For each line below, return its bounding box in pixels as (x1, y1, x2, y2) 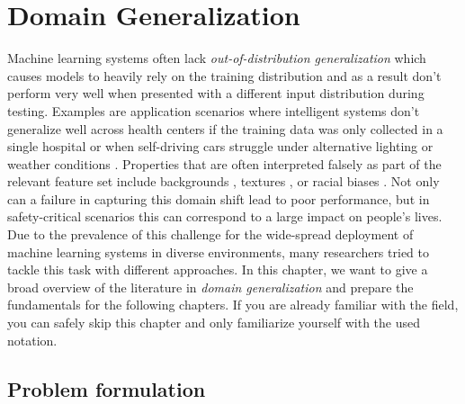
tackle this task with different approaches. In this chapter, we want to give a (7, 260, 428, 279)
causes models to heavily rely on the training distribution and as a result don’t (7, 66, 442, 85)
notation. (7, 330, 58, 349)
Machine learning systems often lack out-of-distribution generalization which (7, 49, 426, 67)
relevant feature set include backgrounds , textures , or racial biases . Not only (7, 172, 440, 191)
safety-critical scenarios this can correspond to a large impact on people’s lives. (7, 207, 443, 226)
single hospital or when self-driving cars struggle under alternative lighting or (7, 137, 434, 156)
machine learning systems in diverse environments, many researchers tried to (7, 242, 429, 261)
